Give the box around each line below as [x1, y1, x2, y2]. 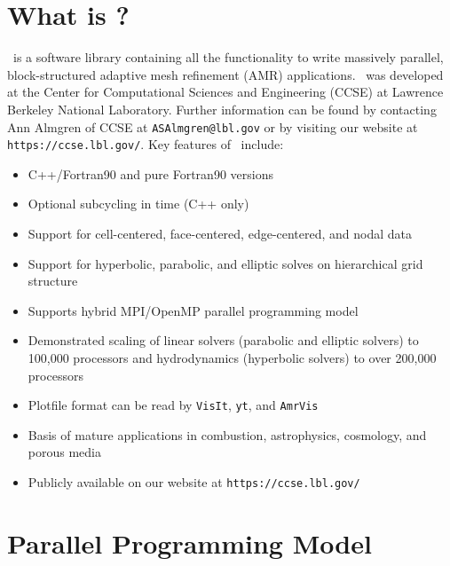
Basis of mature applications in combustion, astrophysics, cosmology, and [28, 425, 427, 444]
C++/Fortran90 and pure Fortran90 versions [28, 164, 273, 183]
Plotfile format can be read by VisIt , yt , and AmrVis [28, 396, 319, 414]
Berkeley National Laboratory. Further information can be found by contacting [7, 99, 437, 118]
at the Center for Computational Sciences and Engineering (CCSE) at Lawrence [7, 83, 444, 101]
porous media [28, 443, 101, 461]
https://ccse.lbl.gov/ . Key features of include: [7, 135, 284, 153]
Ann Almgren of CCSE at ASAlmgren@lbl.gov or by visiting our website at [7, 117, 418, 136]
